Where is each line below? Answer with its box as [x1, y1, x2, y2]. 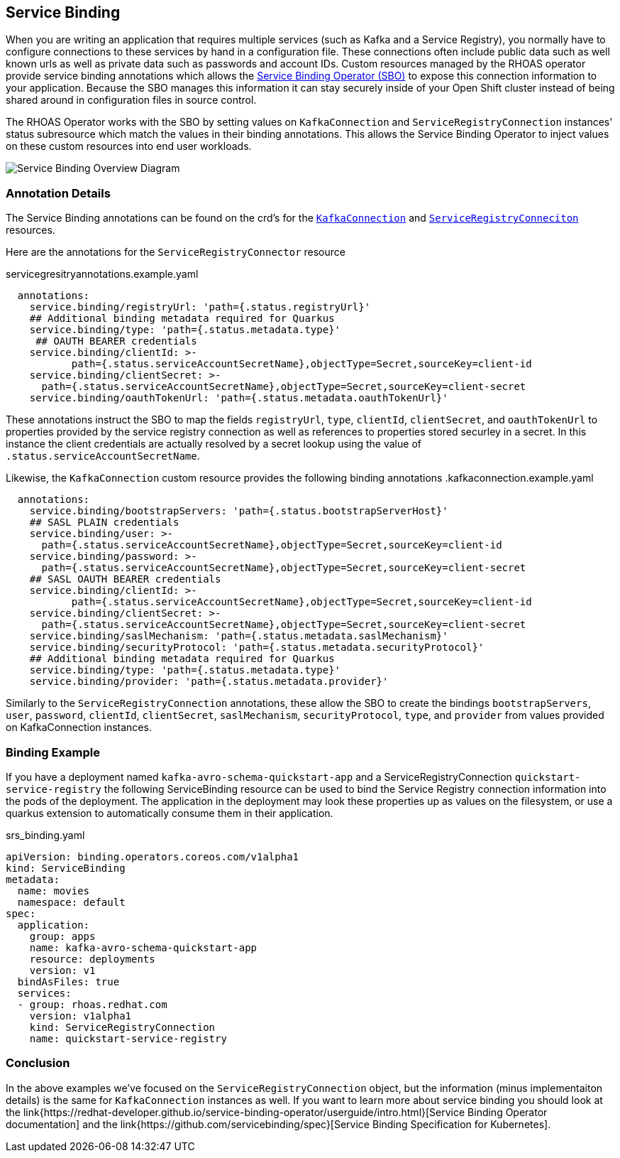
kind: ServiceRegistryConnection [29, 1021, 216, 1033]
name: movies [17, 884, 90, 897]
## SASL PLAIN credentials [29, 516, 179, 529]
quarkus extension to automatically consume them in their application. [6, 806, 333, 819]
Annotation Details [6, 185, 111, 200]
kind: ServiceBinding [6, 862, 126, 874]
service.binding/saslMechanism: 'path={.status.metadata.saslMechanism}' [29, 630, 448, 642]
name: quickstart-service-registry [29, 1032, 227, 1044]
